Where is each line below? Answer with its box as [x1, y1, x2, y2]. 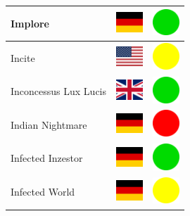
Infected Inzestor [11, 151, 83, 165]
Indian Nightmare [11, 117, 87, 132]
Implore [11, 15, 49, 30]
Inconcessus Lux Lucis [11, 84, 107, 99]
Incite [11, 50, 35, 65]
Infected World [11, 184, 75, 199]
